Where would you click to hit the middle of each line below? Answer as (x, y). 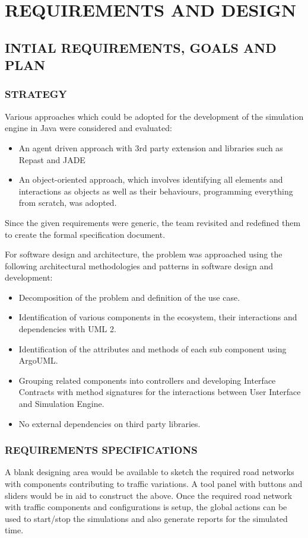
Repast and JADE (52, 159)
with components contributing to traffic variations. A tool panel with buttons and (154, 484)
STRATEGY (36, 94)
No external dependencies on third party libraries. (109, 423)
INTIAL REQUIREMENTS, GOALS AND (141, 47)
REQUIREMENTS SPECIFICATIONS (101, 450)
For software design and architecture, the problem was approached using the (144, 254)
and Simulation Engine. (61, 404)
